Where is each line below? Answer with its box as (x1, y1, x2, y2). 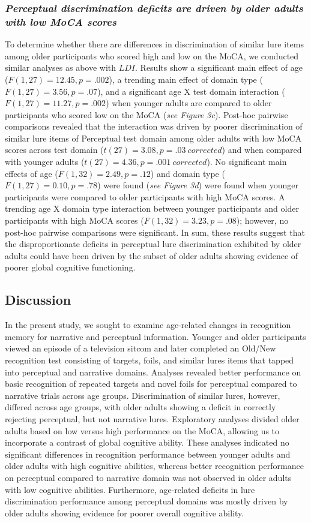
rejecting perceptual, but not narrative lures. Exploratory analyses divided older (5, 412, 300, 425)
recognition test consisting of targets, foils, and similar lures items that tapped (5, 354, 294, 366)
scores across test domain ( (5, 143, 104, 156)
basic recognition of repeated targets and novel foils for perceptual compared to (5, 377, 297, 390)
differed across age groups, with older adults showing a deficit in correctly (5, 401, 276, 413)
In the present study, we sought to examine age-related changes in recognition (5, 318, 291, 331)
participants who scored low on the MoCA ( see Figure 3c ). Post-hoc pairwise (5, 108, 288, 121)
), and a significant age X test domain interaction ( (97, 85, 285, 97)
